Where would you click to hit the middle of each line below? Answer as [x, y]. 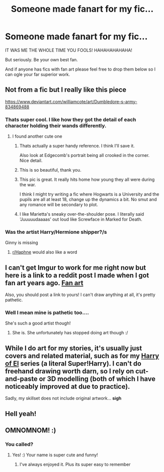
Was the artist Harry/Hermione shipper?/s [56, 232]
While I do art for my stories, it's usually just [73, 348]
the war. [28, 185]
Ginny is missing [22, 243]
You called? [19, 444]
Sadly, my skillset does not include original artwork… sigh [63, 398]
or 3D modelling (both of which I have [97, 379]
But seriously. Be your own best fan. [42, 59]
